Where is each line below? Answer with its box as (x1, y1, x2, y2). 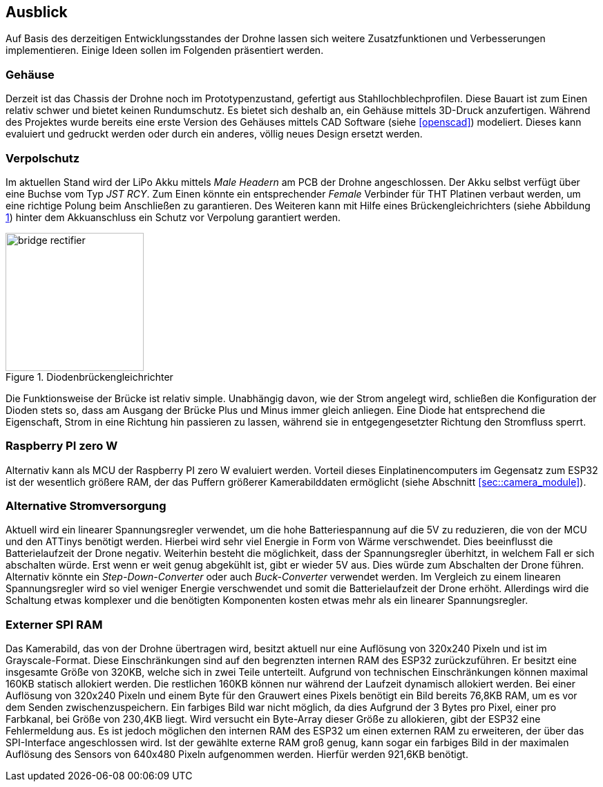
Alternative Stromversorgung (6, 499, 166, 513)
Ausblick (6, 3, 68, 21)
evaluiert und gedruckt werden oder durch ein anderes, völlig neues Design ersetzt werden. (6, 128, 423, 140)
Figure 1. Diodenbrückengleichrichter (6, 370, 173, 383)
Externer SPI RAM (6, 617, 103, 632)
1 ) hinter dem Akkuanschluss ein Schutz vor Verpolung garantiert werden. (6, 211, 341, 223)
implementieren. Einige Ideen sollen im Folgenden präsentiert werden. (6, 44, 324, 57)
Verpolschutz (6, 151, 80, 165)
